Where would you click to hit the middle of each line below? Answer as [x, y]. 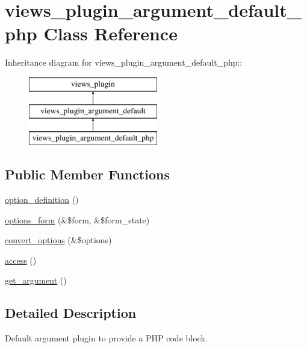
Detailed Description [71, 313]
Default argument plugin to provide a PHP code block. [106, 338]
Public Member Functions [87, 174]
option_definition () [42, 200]
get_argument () [36, 280]
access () [21, 260]
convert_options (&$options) [58, 240]
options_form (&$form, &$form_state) [77, 219]
